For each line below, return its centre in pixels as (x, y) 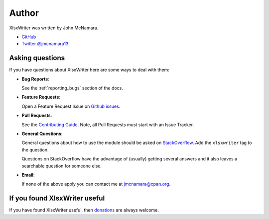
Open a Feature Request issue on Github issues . (71, 106)
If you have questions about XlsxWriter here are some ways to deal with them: (89, 70)
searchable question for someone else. (62, 166)
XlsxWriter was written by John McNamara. (54, 28)
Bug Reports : (35, 79)
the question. (35, 149)
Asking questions (37, 58)
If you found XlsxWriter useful (57, 198)
